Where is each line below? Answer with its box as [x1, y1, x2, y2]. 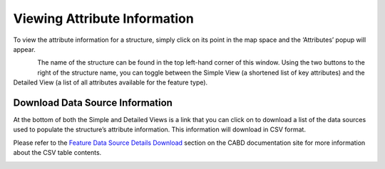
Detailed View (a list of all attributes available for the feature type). [13, 78, 208, 87]
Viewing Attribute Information [13, 11, 194, 26]
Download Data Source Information [13, 97, 173, 109]
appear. [13, 45, 36, 53]
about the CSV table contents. [13, 148, 102, 157]
